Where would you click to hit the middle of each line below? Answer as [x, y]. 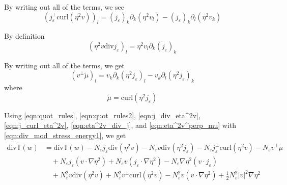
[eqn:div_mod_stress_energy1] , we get [65, 135]
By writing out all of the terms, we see [64, 7]
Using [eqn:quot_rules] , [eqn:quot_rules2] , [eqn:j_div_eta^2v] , [102, 115]
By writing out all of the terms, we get [64, 65]
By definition [24, 36]
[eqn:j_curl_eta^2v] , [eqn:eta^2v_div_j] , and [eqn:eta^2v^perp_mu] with [120, 125]
